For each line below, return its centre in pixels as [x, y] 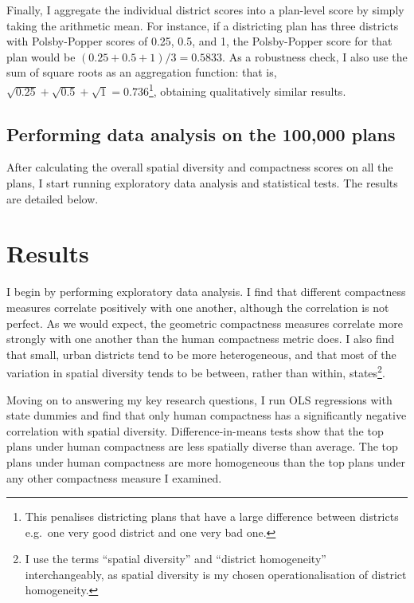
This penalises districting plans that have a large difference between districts [212, 516]
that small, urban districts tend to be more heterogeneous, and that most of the [201, 354]
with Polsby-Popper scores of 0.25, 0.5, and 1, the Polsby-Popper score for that [199, 41]
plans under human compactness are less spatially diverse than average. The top [202, 446]
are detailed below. [53, 198]
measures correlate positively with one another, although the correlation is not [198, 307]
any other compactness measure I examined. [114, 477]
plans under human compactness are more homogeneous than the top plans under [206, 461]
